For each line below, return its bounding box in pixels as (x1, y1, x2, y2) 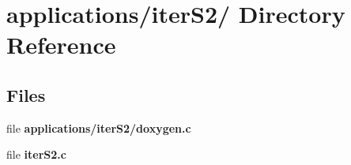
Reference (6, 28, 116, 61)
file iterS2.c (6, 146, 66, 163)
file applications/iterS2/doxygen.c (6, 119, 191, 136)
